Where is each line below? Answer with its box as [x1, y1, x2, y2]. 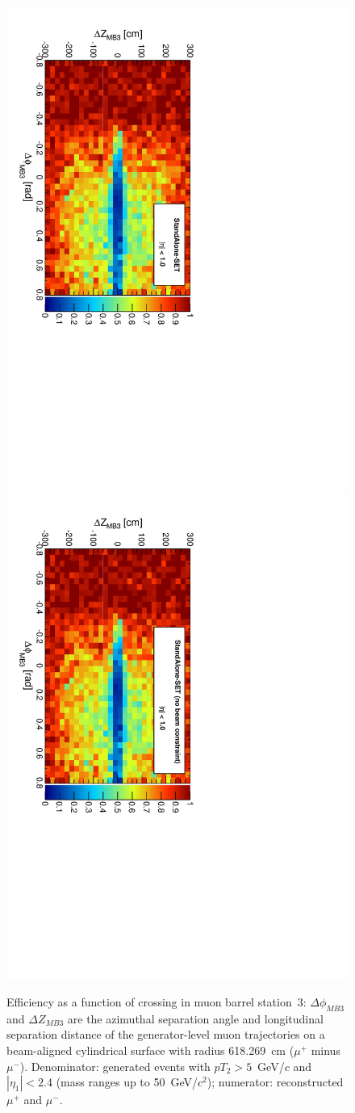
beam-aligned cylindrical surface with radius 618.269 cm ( [6, 1042, 294, 1059]
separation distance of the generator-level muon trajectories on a [6, 1026, 325, 1043]
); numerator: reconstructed [207, 1073, 344, 1090]
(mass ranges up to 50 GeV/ [56, 1073, 198, 1090]
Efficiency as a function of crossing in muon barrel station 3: [6, 993, 307, 1010]
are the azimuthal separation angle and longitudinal [67, 1010, 324, 1027]
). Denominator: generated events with [19, 1057, 211, 1074]
